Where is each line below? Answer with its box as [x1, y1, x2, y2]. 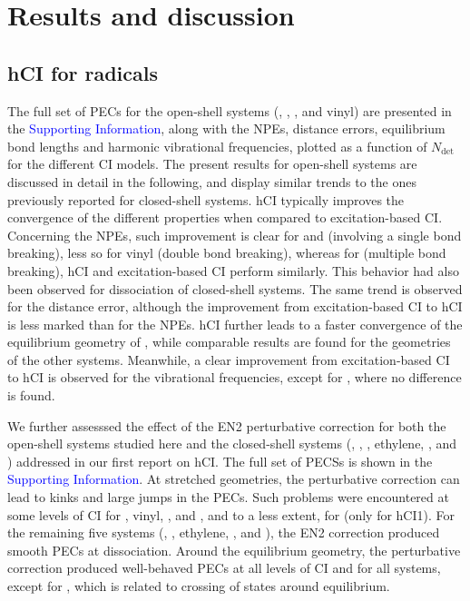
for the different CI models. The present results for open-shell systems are [7, 154, 417, 173]
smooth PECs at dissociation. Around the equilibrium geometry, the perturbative [7, 540, 461, 559]
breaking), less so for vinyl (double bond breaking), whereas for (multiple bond [7, 243, 446, 262]
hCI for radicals [7, 58, 159, 86]
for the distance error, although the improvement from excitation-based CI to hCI [7, 297, 463, 316]
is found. [7, 386, 55, 405]
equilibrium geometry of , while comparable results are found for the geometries [7, 332, 451, 351]
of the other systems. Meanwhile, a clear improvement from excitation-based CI [7, 350, 450, 369]
